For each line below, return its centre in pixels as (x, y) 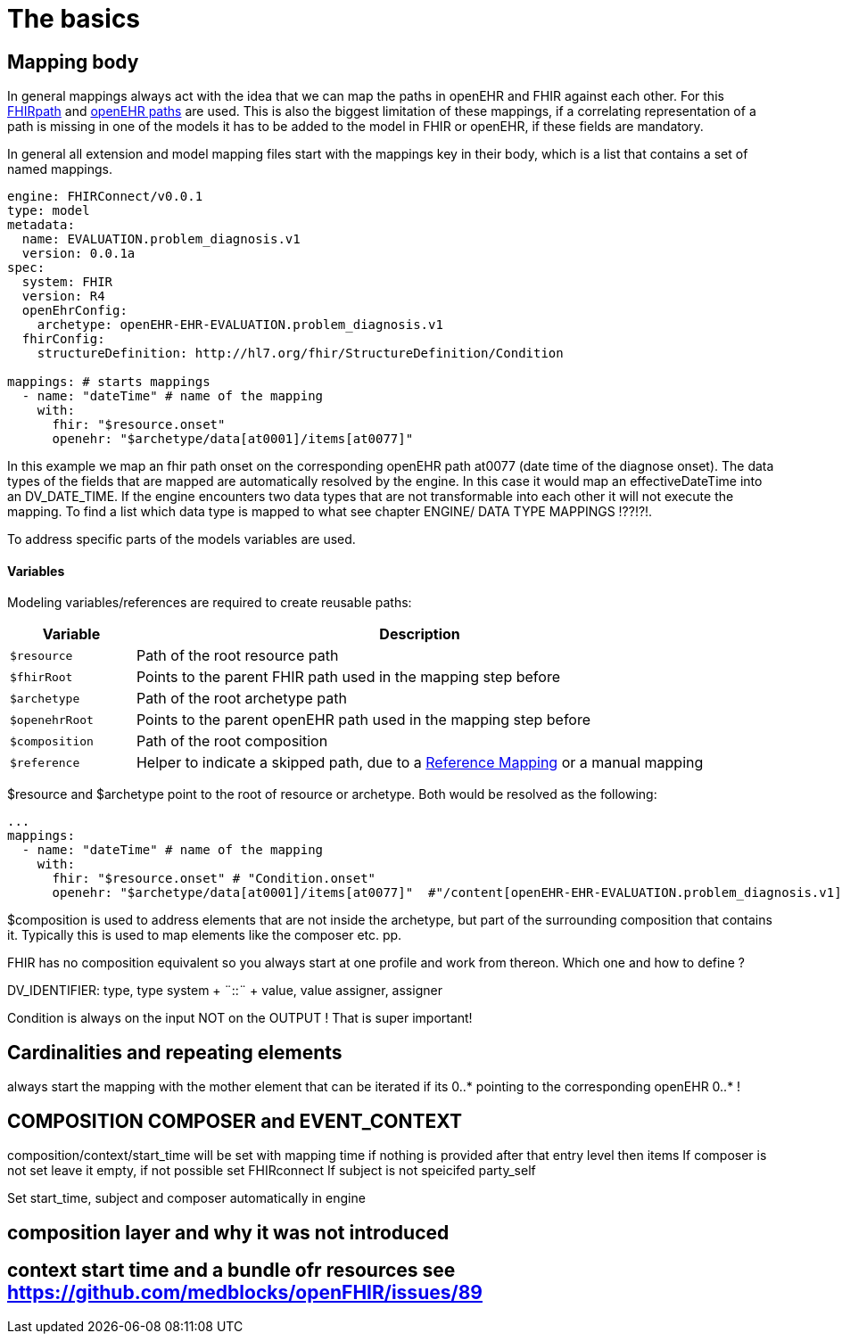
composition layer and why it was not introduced (228, 1232)
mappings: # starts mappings (109, 382)
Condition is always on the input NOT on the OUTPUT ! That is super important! (240, 1018)
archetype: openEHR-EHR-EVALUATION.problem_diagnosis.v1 (240, 325)
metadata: (41, 225)
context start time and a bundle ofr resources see (231, 1270)
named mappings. (60, 169)
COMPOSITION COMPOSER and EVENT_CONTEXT (235, 1121)
